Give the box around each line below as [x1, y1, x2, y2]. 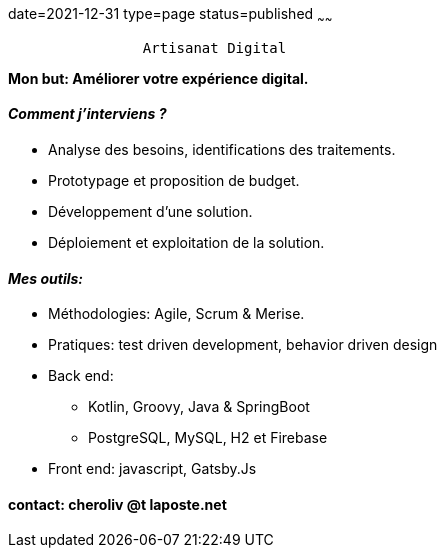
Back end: [48, 367, 114, 385]
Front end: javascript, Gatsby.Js [48, 460, 257, 478]
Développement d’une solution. [48, 203, 253, 221]
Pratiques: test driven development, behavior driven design [48, 336, 438, 354]
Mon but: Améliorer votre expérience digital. [8, 69, 309, 87]
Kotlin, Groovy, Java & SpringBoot [88, 398, 310, 416]
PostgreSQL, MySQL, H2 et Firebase [88, 429, 328, 447]
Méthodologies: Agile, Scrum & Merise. [48, 305, 305, 323]
